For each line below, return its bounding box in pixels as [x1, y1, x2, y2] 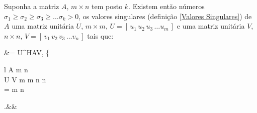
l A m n [4, 64, 28, 74]
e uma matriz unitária [177, 21, 245, 31]
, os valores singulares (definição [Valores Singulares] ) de [78, 11, 252, 21]
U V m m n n [4, 74, 46, 84]
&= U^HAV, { [4, 47, 50, 58]
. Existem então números [128, 1, 205, 11]
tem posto [92, 1, 123, 11]
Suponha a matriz [4, 1, 59, 11]
